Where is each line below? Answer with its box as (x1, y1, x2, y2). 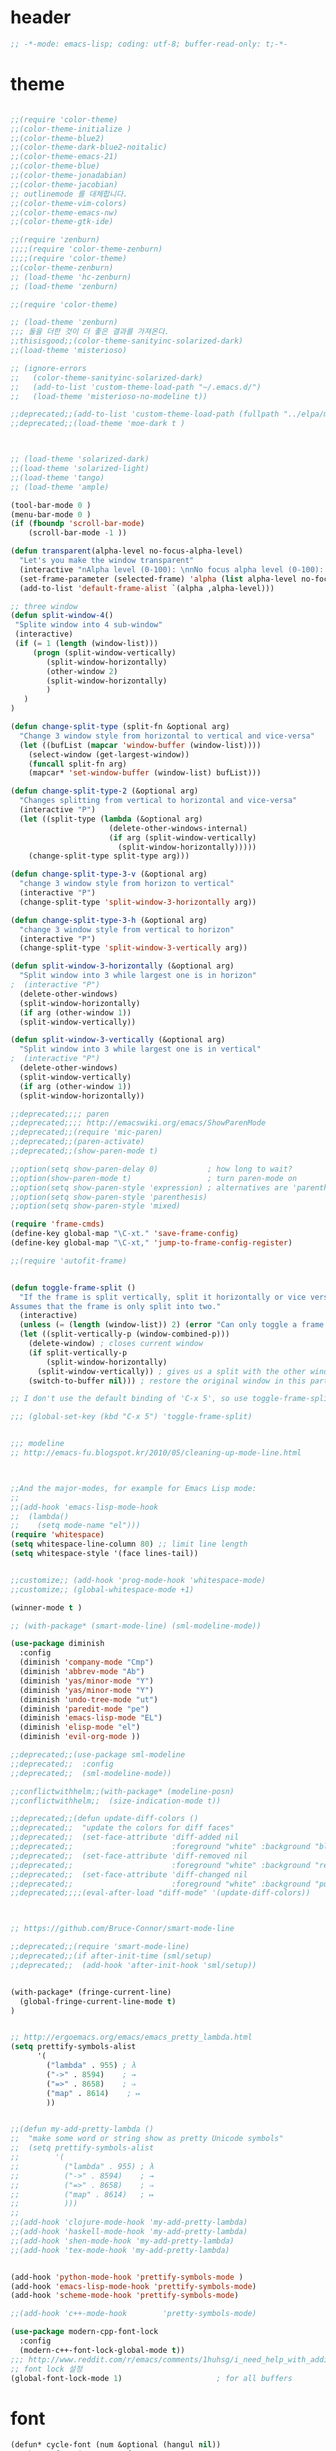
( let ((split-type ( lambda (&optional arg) (19, 814, 203, 824)
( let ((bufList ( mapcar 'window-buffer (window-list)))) (19, 740, 262, 750)
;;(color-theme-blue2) (10, 133, 105, 143)
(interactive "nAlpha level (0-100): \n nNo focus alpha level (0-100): (19, 564, 325, 575)
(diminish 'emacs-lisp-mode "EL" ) (19, 1713, 163, 1723)
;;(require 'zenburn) (10, 235, 101, 245)
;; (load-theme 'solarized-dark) (10, 454, 150, 465)
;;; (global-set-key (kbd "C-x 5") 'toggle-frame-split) (10, 1412, 253, 1422)
